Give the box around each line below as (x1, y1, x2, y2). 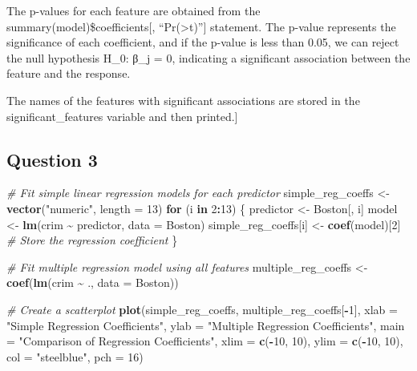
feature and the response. (6, 65, 131, 82)
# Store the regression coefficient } (6, 232, 178, 248)
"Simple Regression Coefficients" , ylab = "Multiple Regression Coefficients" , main (6, 317, 405, 333)
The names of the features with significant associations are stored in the (6, 91, 360, 108)
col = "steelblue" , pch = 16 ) (6, 348, 144, 365)
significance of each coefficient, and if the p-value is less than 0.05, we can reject (6, 34, 399, 50)
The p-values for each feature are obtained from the (6, 2, 261, 18)
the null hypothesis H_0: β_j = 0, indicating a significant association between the (6, 49, 411, 66)
